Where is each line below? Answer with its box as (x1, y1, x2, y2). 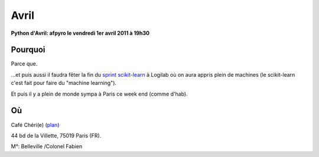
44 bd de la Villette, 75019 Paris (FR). (11, 132, 102, 139)
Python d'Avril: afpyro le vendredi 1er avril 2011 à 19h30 (11, 30, 150, 37)
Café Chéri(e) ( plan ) (11, 121, 60, 128)
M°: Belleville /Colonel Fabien (11, 143, 83, 150)
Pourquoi (11, 45, 45, 55)
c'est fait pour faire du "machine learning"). (11, 80, 117, 87)
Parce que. (11, 60, 38, 67)
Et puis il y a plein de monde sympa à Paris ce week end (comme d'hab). (11, 90, 188, 97)
